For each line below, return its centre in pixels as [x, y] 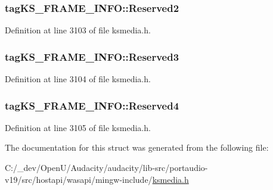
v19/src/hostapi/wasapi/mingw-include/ [79, 179]
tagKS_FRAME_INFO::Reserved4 [92, 105]
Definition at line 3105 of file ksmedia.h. [78, 127]
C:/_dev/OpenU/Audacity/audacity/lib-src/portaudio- [106, 168]
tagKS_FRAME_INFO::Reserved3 [92, 56]
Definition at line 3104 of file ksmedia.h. [78, 79]
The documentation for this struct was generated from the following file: [137, 147]
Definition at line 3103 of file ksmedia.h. [78, 30]
